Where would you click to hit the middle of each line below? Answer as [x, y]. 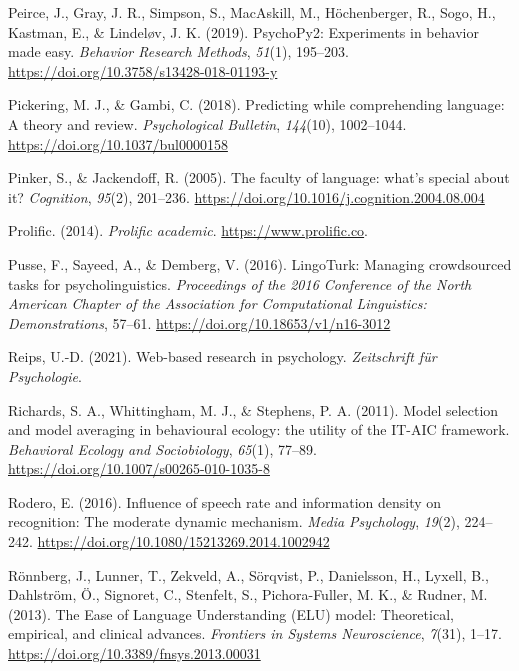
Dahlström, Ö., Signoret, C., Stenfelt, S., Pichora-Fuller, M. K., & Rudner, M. [248, 594]
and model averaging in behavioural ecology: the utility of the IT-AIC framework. [259, 429]
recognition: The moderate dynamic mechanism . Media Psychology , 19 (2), [234, 521]
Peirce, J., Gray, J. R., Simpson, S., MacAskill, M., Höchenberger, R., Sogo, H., [252, 12]
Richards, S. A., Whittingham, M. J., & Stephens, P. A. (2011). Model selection [253, 409]
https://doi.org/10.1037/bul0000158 [118, 143]
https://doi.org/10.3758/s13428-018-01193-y [143, 70]
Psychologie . [45, 375]
